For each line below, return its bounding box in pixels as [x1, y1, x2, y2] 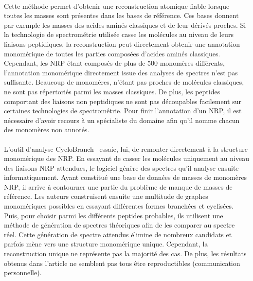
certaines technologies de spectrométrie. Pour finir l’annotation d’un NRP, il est [4, 105, 242, 116]
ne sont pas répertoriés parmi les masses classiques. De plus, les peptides [4, 86, 220, 96]
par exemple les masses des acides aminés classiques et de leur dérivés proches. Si [4, 19, 246, 30]
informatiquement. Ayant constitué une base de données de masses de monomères [4, 172, 247, 182]
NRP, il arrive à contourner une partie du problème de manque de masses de [4, 181, 233, 192]
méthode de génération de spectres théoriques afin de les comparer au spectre [4, 220, 235, 230]
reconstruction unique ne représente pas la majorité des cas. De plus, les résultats [4, 248, 247, 259]
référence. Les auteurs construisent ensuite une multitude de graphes [4, 191, 208, 201]
